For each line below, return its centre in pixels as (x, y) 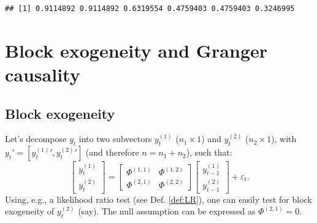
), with (284, 139)
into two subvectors (115, 139)
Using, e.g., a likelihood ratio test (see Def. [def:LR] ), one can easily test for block (158, 199)
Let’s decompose (36, 139)
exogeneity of (30, 211)
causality (43, 74)
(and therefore (112, 152)
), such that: (209, 152)
